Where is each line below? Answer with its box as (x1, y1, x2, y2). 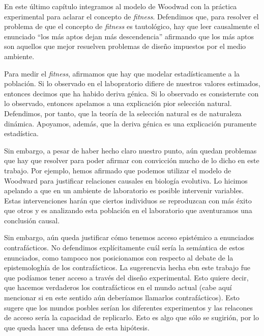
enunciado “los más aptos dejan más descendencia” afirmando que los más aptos (4, 31, 254, 41)
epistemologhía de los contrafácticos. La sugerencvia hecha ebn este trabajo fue (4, 262, 251, 273)
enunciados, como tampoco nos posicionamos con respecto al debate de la (4, 252, 233, 263)
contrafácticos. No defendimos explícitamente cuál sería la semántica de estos (4, 242, 245, 253)
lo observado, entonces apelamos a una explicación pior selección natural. (4, 98, 232, 109)
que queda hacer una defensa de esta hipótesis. (4, 322, 150, 332)
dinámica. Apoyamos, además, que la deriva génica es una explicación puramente (4, 118, 257, 128)
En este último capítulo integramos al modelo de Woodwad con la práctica (4, 1, 237, 11)
